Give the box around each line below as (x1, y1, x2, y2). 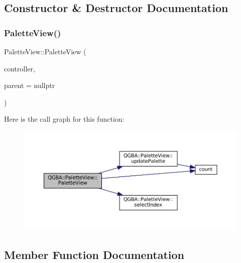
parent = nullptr (4, 80, 55, 91)
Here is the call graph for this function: (4, 114, 125, 124)
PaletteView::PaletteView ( (4, 46, 86, 56)
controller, (4, 63, 35, 73)
